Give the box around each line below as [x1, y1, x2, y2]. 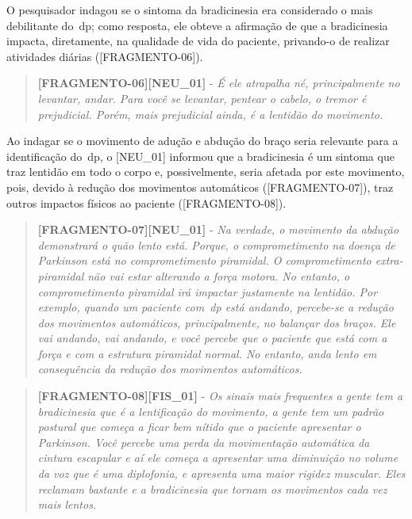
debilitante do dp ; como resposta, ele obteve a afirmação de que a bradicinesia [6, 17, 388, 33]
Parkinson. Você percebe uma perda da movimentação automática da [37, 433, 370, 450]
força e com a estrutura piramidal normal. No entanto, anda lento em [37, 345, 377, 361]
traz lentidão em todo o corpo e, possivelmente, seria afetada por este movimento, [6, 163, 405, 180]
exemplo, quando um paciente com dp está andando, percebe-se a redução [37, 299, 394, 315]
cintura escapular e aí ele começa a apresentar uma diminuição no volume [37, 449, 399, 466]
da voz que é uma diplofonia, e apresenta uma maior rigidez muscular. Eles [37, 465, 406, 482]
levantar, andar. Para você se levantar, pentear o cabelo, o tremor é [37, 90, 367, 106]
